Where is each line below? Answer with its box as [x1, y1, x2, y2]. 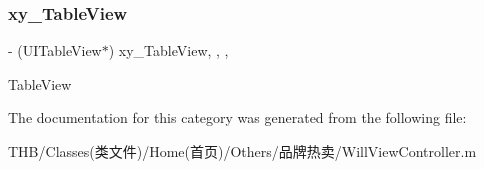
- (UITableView [8, 40, 102, 61]
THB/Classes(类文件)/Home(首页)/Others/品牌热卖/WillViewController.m [8, 141, 477, 161]
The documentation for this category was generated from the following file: [8, 107, 467, 128]
